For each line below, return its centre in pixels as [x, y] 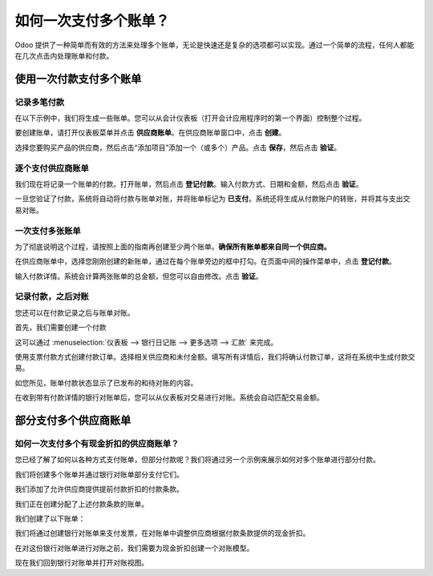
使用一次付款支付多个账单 [78, 79]
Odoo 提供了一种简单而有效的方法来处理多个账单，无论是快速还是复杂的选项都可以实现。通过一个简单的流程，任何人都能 [214, 45]
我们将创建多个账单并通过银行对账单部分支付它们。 [99, 474]
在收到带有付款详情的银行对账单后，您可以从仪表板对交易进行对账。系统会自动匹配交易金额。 [169, 397]
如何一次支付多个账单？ [92, 21]
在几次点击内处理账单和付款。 [64, 55]
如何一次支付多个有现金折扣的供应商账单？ [97, 443]
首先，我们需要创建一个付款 [61, 328]
